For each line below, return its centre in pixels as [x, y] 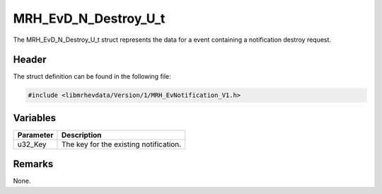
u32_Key [32, 144]
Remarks [33, 164]
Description [81, 135]
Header [30, 60]
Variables [35, 118]
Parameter [35, 135]
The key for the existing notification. [121, 144]
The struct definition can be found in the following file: [92, 76]
